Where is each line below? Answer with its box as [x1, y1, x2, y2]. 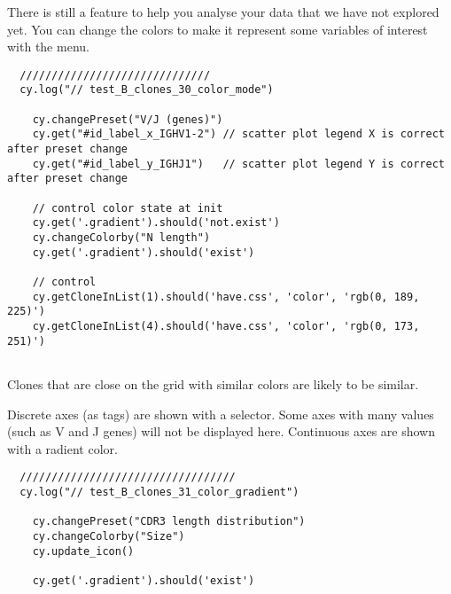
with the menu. [7, 37, 89, 56]
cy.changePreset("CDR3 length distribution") [32, 515, 306, 528]
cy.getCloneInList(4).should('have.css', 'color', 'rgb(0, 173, [32, 319, 420, 332]
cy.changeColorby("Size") [32, 529, 185, 543]
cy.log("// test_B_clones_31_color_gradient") [19, 485, 299, 498]
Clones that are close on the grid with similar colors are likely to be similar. [7, 374, 419, 393]
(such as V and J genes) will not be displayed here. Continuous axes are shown [7, 422, 435, 441]
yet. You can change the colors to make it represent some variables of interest [7, 20, 428, 38]
